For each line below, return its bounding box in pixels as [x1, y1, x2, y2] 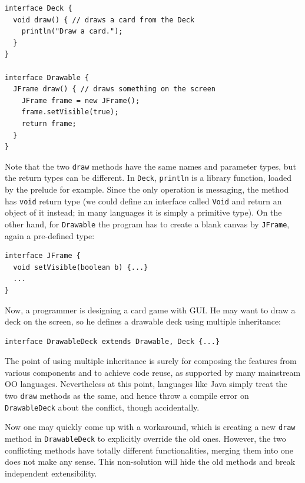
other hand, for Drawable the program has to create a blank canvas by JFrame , [5, 217, 290, 230]
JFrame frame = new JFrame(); [21, 96, 140, 105]
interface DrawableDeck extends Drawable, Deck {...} [5, 337, 220, 346]
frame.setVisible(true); [21, 108, 119, 117]
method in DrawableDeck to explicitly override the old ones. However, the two [5, 432, 286, 445]
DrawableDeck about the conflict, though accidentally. [5, 401, 200, 413]
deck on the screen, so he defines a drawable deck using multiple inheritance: [5, 315, 281, 327]
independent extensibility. [5, 467, 97, 479]
